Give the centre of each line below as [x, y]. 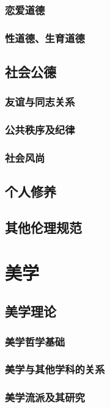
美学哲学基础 [35, 341]
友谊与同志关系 [40, 102]
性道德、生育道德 [45, 38]
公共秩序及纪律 [40, 130]
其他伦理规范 [43, 228]
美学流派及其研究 [45, 397]
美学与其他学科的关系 [55, 369]
